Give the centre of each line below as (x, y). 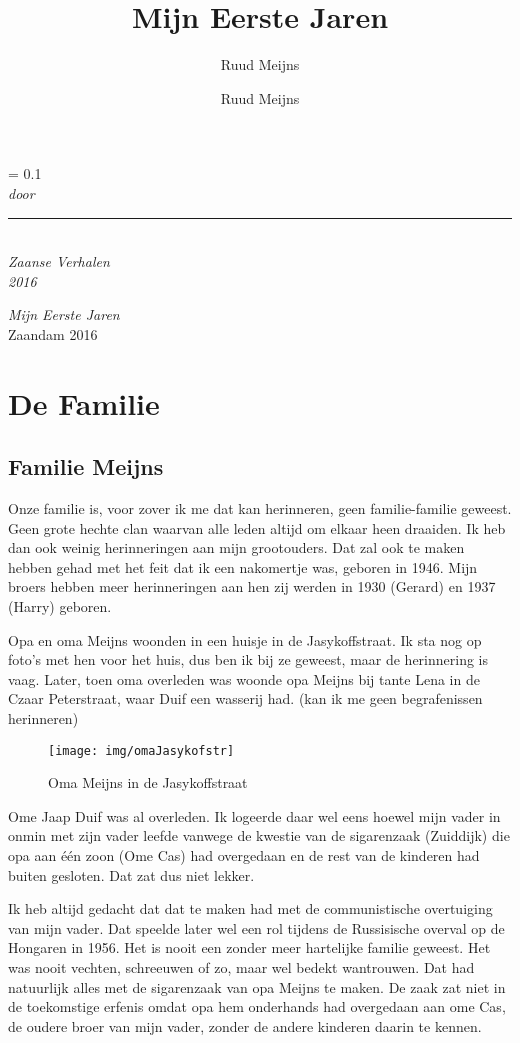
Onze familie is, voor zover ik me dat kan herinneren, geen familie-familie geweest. (260, 508)
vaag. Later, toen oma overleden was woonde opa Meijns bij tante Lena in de (244, 678)
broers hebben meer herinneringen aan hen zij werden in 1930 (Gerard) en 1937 (252, 586)
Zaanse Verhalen (59, 261)
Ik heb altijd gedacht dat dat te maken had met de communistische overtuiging (250, 908)
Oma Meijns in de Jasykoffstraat (148, 782)
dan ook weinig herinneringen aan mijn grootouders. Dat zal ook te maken (236, 547)
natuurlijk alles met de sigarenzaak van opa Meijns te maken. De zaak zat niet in (257, 986)
